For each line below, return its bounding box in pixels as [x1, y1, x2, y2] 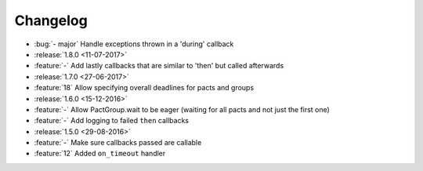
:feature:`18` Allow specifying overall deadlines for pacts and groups [34, 83, 255, 93]
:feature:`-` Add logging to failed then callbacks [34, 116, 190, 126]
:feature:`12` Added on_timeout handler [34, 149, 166, 158]
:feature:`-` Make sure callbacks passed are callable [34, 138, 202, 147]
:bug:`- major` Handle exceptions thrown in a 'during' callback [34, 39, 234, 49]
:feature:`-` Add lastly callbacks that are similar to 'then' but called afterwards [34, 61, 284, 71]
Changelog [14, 12, 88, 29]
